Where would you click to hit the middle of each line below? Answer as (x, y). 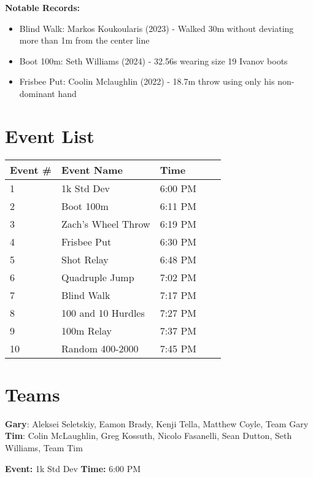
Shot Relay (85, 259)
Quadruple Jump (98, 277)
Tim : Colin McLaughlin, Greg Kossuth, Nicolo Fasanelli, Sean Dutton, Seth (149, 436)
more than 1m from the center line (84, 40)
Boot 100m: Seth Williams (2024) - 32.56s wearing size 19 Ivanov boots (153, 60)
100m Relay (87, 330)
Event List (50, 135)
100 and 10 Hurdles (103, 312)
